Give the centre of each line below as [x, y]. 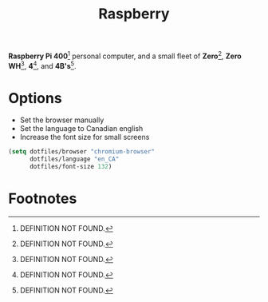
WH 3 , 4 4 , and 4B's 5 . [42, 65]
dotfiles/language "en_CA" [74, 159]
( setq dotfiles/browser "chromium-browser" [82, 152]
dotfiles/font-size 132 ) [71, 167]
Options [35, 98]
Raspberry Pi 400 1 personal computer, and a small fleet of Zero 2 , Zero [125, 55]
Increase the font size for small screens [85, 137]
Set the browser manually [62, 120]
